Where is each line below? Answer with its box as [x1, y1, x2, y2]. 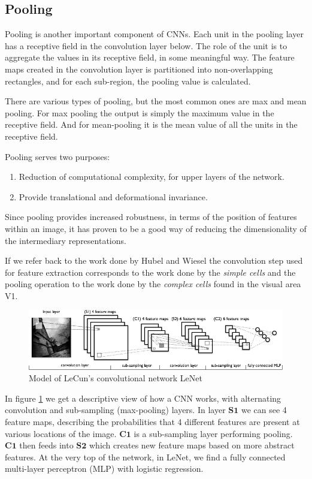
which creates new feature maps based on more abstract [89, 439, 295, 451]
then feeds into [19, 439, 74, 451]
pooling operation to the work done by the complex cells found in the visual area [5, 278, 301, 290]
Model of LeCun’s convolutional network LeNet [29, 372, 202, 384]
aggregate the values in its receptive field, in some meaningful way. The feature [5, 51, 295, 64]
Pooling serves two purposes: [5, 150, 110, 162]
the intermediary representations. [5, 234, 126, 246]
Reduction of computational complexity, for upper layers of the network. [19, 170, 284, 183]
